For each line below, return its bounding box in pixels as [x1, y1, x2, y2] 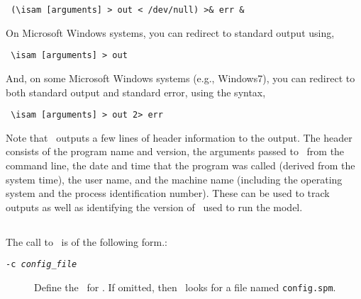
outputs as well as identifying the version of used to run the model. [6, 199, 303, 214]
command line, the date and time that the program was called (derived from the [6, 157, 355, 172]
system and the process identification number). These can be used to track [6, 186, 330, 201]
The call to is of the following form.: [6, 234, 168, 249]
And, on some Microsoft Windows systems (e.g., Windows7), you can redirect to [6, 70, 355, 85]
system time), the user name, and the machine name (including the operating [6, 171, 343, 186]
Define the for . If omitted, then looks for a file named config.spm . [34, 279, 336, 294]
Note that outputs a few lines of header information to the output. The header [6, 130, 352, 145]
